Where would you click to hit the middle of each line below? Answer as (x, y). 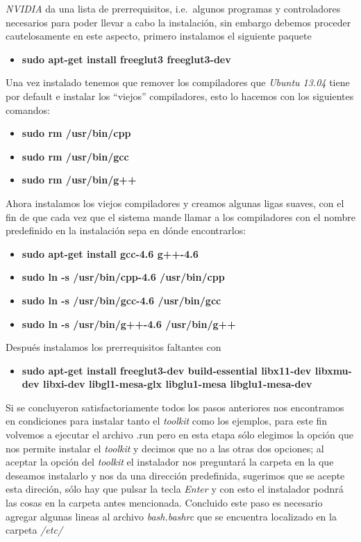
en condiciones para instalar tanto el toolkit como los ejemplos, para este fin (167, 421)
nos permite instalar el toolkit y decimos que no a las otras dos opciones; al (165, 448)
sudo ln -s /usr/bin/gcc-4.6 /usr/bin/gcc (121, 300)
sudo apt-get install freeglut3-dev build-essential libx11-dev (167, 370)
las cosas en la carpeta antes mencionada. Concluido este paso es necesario (164, 503)
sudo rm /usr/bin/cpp (76, 133)
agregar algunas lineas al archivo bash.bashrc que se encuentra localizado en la (171, 516)
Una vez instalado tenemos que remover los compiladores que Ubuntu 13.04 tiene (178, 82)
